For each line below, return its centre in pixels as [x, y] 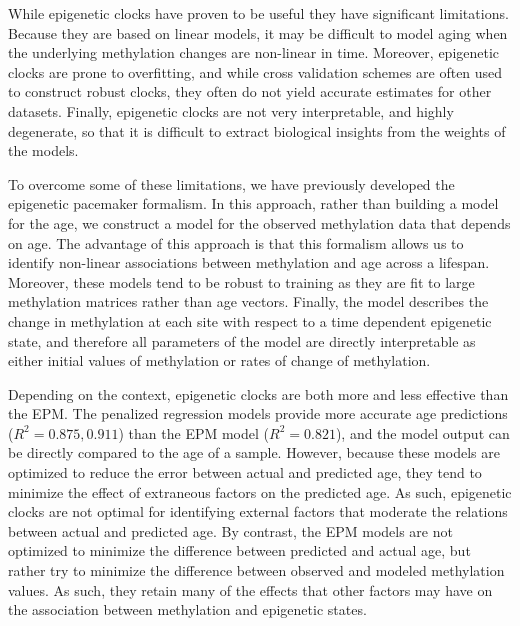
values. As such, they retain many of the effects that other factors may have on [250, 589]
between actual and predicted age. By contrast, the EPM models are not [230, 530]
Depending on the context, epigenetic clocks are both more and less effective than [258, 393]
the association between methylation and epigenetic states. [187, 609]
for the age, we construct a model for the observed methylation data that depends [259, 222]
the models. [43, 150]
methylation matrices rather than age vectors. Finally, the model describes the [248, 301]
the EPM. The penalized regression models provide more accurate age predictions [258, 413]
